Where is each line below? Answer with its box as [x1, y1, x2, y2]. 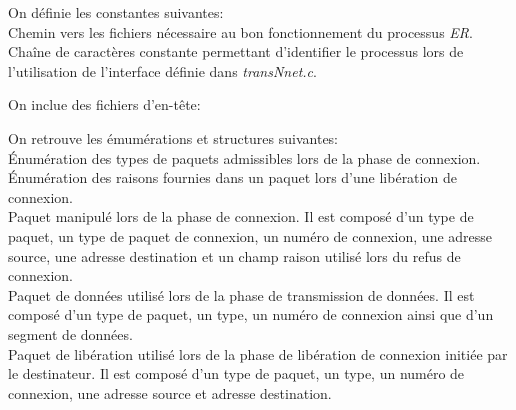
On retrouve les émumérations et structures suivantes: [8, 127, 339, 148]
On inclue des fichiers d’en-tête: [8, 94, 201, 115]
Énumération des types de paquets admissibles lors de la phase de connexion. [8, 147, 481, 168]
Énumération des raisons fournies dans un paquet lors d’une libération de [8, 167, 457, 188]
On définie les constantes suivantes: [8, 2, 224, 22]
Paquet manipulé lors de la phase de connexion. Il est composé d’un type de [8, 206, 474, 227]
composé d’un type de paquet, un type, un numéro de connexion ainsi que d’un [8, 304, 494, 325]
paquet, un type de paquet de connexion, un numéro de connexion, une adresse [8, 225, 493, 246]
